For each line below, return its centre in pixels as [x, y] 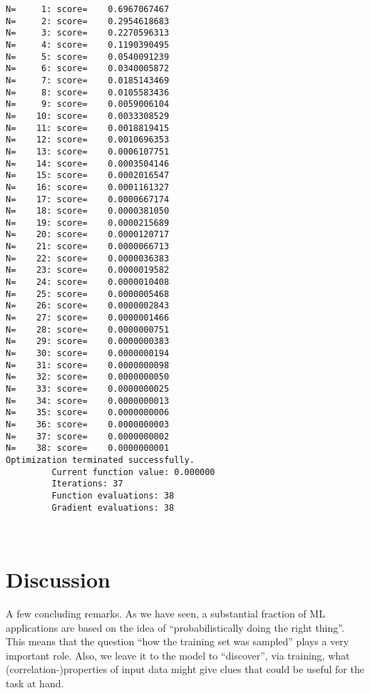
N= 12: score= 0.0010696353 [88, 140]
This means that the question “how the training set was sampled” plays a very [178, 641]
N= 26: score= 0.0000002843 [88, 306]
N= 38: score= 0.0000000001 [88, 448]
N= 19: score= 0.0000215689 [88, 223]
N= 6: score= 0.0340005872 [88, 69]
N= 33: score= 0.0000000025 [88, 389]
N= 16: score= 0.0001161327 [88, 187]
